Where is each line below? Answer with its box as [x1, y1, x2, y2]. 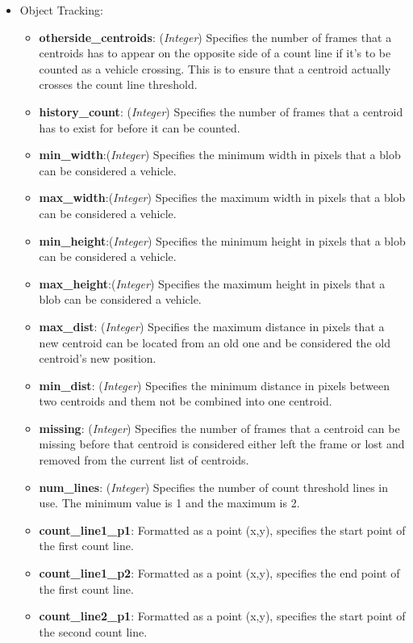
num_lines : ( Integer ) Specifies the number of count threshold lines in [39, 478, 388, 495]
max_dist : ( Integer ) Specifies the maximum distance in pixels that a [39, 317, 385, 334]
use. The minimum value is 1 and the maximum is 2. [39, 494, 300, 511]
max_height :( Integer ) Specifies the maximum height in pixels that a [39, 275, 386, 292]
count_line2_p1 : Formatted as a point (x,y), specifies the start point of [39, 607, 406, 624]
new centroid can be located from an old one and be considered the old [39, 334, 390, 351]
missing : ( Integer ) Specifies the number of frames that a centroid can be [39, 419, 400, 436]
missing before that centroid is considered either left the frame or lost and [39, 435, 405, 452]
